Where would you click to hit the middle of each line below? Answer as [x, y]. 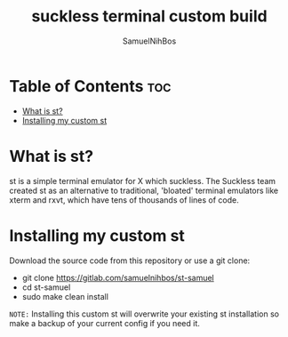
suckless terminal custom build [149, 16]
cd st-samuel [46, 287]
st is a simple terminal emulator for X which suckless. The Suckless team [143, 181]
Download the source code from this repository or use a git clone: [130, 261]
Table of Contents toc [90, 86]
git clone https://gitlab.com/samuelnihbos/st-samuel [118, 277]
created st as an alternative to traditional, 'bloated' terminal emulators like [144, 190]
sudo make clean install [65, 296]
